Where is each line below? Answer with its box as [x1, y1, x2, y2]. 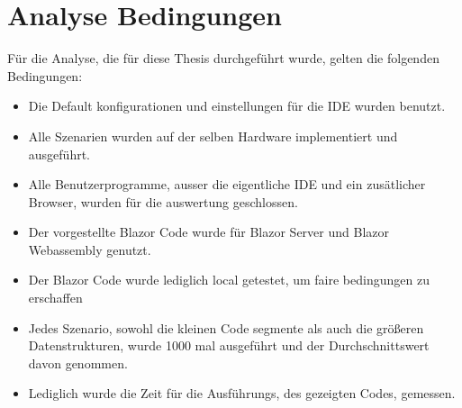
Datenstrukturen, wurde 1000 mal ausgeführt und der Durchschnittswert [28, 336, 430, 355]
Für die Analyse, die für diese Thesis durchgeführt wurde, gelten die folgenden [7, 49, 439, 68]
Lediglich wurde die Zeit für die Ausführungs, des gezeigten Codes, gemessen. [28, 384, 456, 403]
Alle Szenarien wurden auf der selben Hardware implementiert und [28, 126, 398, 145]
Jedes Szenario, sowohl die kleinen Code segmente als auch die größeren [28, 318, 424, 337]
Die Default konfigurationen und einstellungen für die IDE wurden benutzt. [28, 96, 446, 115]
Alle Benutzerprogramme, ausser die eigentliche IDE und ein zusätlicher [28, 175, 426, 194]
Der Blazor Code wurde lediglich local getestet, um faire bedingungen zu [28, 270, 430, 289]
